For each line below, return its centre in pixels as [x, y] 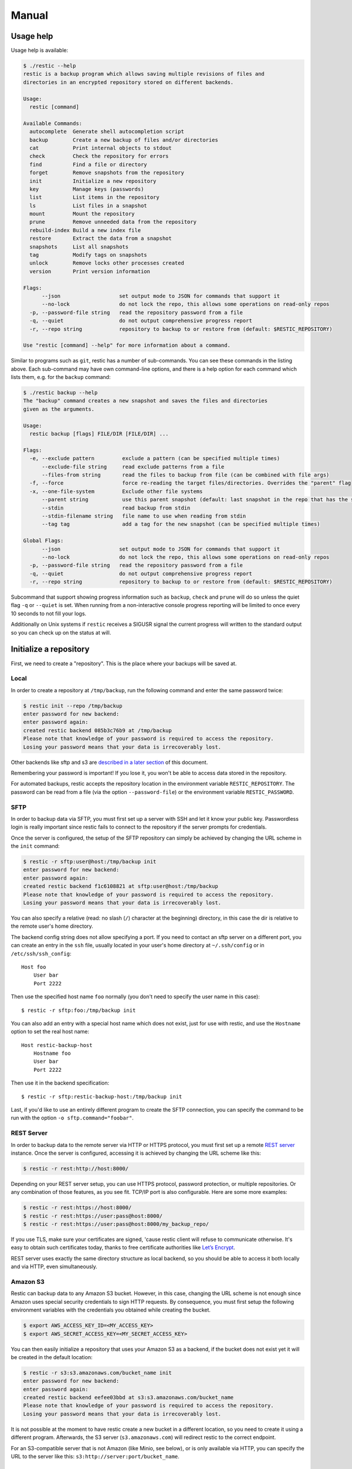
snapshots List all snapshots [79, 246]
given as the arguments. [59, 409]
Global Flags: [43, 541]
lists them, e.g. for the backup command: [61, 377]
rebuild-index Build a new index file [85, 230]
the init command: [35, 846]
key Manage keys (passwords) [87, 189]
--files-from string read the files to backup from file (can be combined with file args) [186, 475]
